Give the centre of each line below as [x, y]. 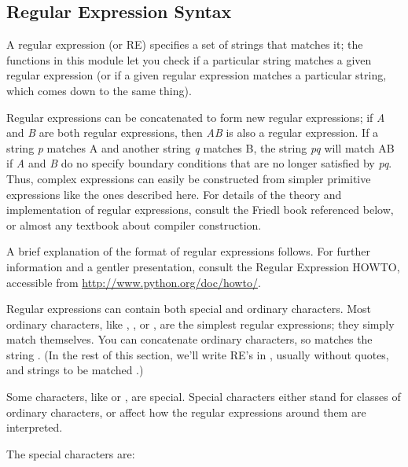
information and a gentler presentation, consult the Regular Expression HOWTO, [203, 266]
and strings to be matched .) [75, 370]
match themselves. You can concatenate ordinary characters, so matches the [189, 339]
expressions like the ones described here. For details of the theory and [174, 194]
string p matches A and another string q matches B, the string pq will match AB [200, 147]
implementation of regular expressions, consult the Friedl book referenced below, [200, 210]
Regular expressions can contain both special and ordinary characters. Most [189, 309]
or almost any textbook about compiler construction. [134, 224]
